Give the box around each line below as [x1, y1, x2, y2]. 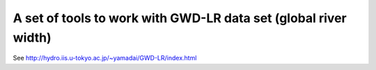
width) [13, 30, 52, 45]
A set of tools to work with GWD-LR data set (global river [13, 10, 347, 26]
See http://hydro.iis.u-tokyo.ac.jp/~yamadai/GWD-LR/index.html [13, 54, 197, 62]
